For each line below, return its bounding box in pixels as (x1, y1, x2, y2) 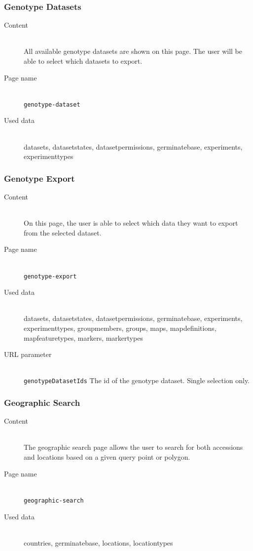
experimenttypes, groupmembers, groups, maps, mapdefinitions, (24, 323, 217, 333)
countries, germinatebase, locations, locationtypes (24, 537, 173, 548)
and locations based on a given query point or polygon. (24, 452, 190, 462)
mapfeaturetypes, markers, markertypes (24, 332, 143, 343)
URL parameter (4, 349, 52, 359)
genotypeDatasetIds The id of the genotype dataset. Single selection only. (24, 375, 250, 386)
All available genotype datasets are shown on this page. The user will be (24, 46, 242, 56)
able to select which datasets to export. (24, 56, 143, 66)
